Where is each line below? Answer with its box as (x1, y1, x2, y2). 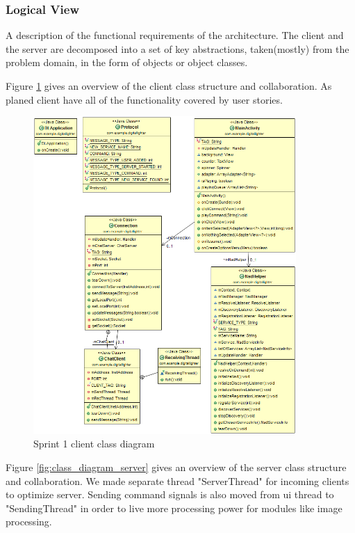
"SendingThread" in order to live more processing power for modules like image (6, 500, 342, 515)
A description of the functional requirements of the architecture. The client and (6, 28, 344, 42)
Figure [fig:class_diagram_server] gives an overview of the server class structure (6, 459, 347, 474)
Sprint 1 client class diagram (33, 436, 155, 451)
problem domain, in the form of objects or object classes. (6, 55, 248, 70)
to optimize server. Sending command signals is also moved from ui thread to (6, 487, 334, 502)
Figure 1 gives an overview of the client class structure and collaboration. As (6, 79, 332, 93)
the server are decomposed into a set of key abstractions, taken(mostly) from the (6, 41, 349, 56)
